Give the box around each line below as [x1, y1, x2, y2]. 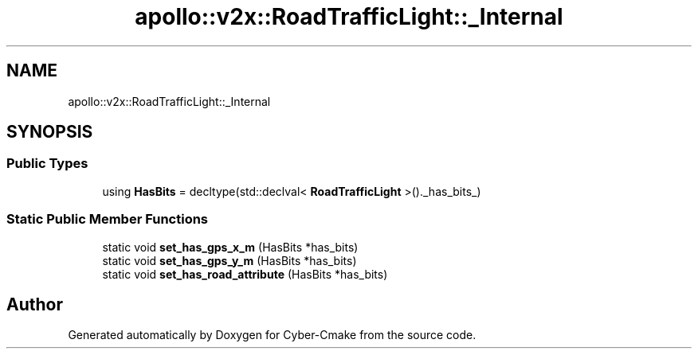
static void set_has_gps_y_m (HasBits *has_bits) [102, 253, 357, 267]
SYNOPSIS [6, 122, 93, 142]
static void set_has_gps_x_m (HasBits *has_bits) [102, 240, 359, 254]
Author [6, 294, 63, 314]
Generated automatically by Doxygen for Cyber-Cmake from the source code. [68, 328, 476, 342]
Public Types [6, 155, 88, 172]
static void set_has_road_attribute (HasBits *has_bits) [102, 267, 388, 281]
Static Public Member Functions [6, 211, 209, 228]
